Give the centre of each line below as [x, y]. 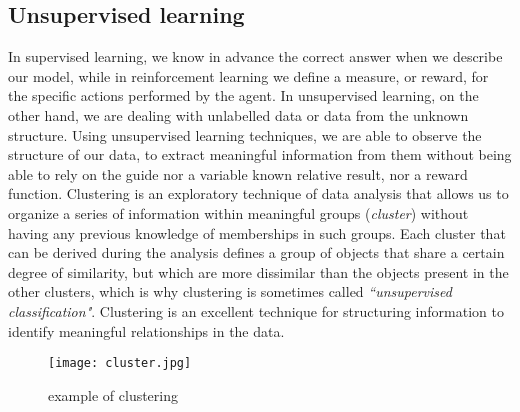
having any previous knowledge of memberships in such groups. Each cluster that [257, 232]
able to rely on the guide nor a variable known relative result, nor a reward [238, 173]
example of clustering [113, 394]
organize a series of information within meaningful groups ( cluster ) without [238, 212]
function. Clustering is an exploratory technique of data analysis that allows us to [258, 193]
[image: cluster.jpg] [120, 363]
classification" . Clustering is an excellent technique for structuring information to [256, 310]
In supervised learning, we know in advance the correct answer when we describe [255, 56]
